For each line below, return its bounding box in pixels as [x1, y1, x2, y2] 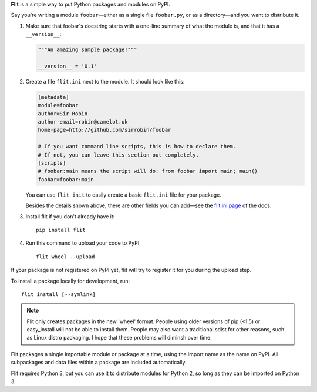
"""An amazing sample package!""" [38, 46, 137, 53]
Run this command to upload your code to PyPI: [25, 240, 141, 247]
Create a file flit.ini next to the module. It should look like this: [25, 78, 185, 85]
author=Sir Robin [38, 110, 88, 117]
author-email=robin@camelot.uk [38, 118, 129, 125]
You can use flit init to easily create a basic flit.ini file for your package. [25, 191, 221, 198]
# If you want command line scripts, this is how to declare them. [38, 143, 237, 150]
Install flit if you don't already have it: [25, 212, 115, 220]
